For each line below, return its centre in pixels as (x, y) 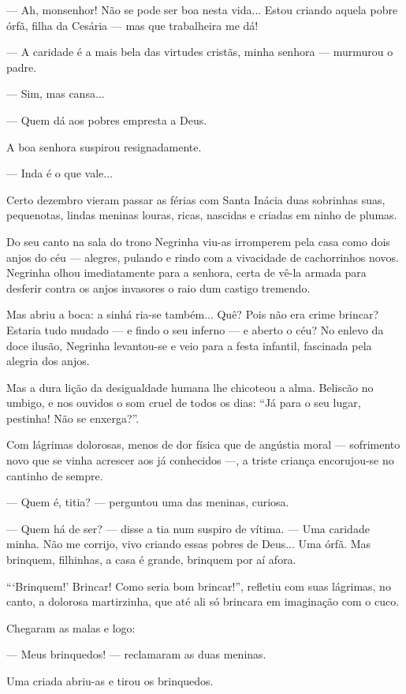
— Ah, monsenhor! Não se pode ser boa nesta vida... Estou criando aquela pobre (202, 9)
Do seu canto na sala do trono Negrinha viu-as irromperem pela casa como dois (198, 241)
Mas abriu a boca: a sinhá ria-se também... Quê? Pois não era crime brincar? (193, 314)
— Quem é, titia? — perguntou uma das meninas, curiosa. (148, 502)
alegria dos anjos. (48, 361)
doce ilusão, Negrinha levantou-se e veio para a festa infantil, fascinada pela (189, 345)
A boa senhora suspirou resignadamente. (104, 146)
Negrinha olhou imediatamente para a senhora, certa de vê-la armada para (186, 272)
